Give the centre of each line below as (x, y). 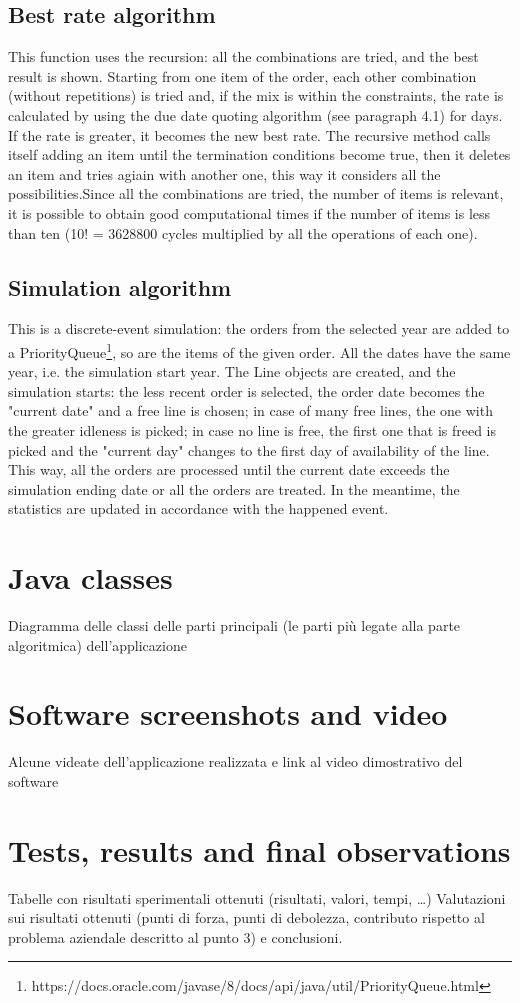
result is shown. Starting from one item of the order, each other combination (242, 75)
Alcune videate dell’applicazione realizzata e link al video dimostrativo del (235, 761)
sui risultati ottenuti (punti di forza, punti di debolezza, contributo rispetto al (246, 917)
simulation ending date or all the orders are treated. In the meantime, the (234, 488)
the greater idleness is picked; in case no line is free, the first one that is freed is (252, 429)
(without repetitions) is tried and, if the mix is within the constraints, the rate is (256, 95)
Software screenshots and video (228, 713)
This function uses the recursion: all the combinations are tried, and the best (243, 56)
